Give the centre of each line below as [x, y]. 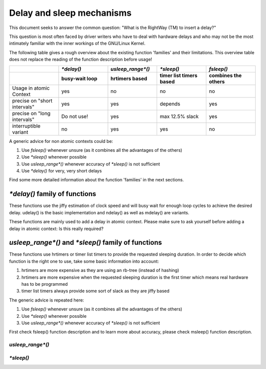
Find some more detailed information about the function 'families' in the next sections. [97, 180]
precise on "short [32, 101]
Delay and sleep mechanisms [70, 13]
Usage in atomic [31, 88]
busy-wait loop [79, 78]
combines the [225, 75]
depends [170, 103]
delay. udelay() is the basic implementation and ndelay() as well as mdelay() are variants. [99, 212]
